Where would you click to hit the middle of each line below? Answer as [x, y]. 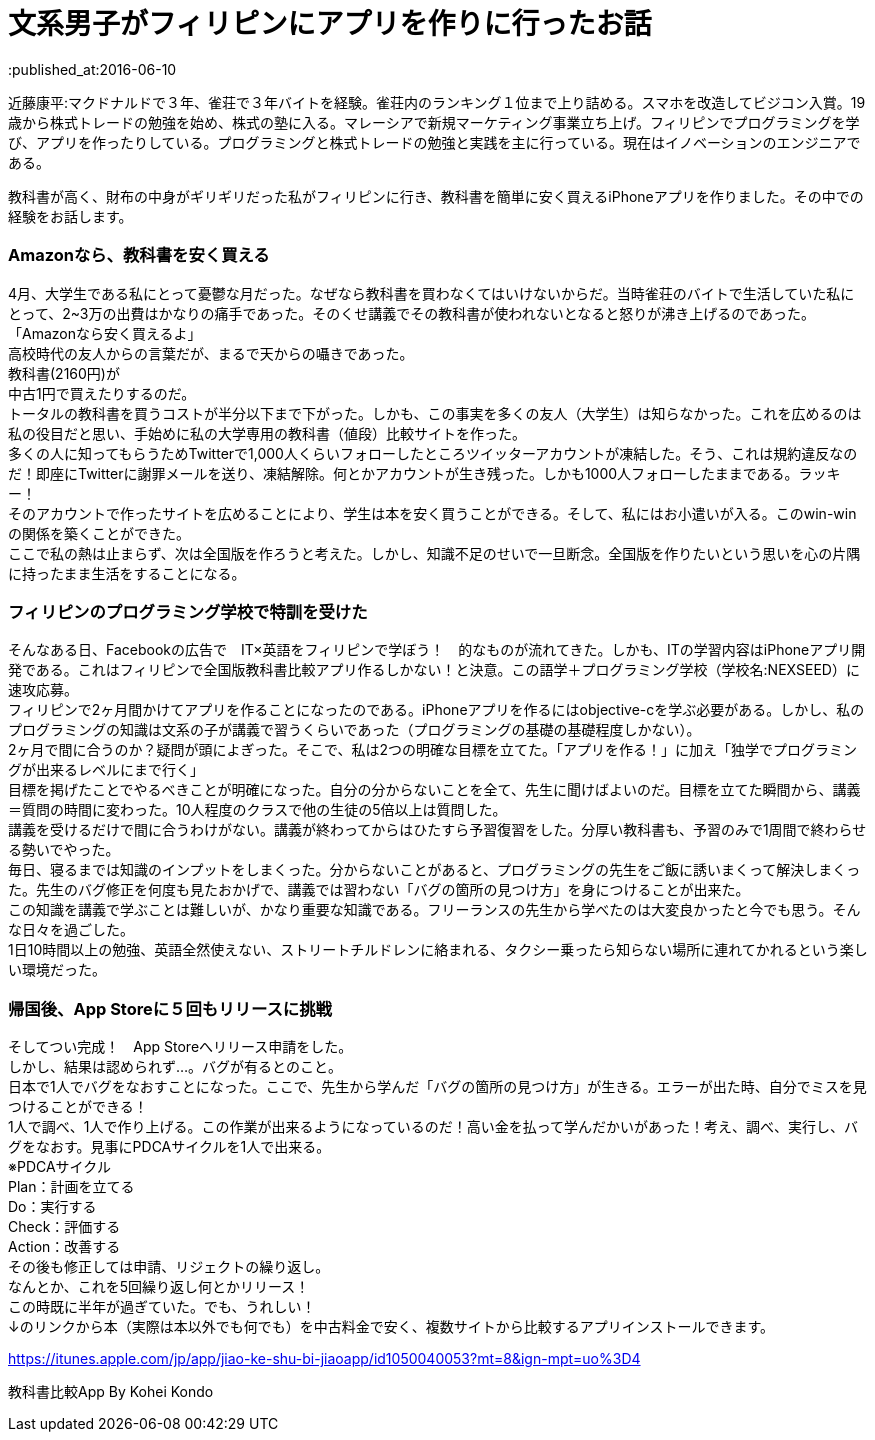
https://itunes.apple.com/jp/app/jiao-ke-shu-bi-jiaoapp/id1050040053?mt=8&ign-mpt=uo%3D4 [324, 1358]
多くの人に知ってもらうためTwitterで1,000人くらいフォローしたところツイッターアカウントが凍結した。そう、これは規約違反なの [433, 453]
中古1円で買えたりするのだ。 [102, 393]
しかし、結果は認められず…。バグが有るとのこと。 [175, 1066]
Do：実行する [52, 1206]
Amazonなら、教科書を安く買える [139, 255]
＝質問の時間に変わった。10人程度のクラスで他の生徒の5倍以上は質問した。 [257, 810]
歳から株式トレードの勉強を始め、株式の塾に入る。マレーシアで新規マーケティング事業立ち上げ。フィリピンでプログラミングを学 [434, 122]
